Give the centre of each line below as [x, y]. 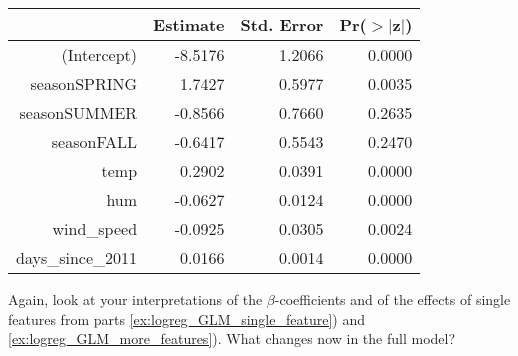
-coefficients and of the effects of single [392, 299]
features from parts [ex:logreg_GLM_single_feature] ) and [186, 318]
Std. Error [282, 24]
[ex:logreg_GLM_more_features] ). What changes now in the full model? [232, 338]
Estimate [189, 24]
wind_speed [95, 228]
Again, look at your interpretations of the [135, 299]
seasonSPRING [84, 83]
